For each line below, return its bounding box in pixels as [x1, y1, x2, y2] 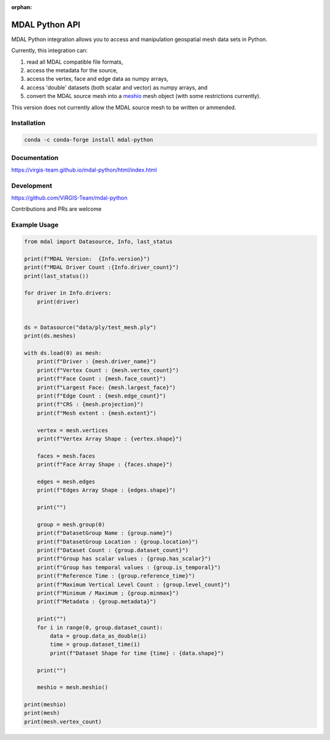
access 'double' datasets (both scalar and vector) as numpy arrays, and [26, 83, 208, 91]
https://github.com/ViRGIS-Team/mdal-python [11, 194, 128, 202]
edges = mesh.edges [37, 478, 96, 485]
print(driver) [37, 298, 79, 305]
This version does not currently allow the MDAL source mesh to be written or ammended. [11, 104, 237, 111]
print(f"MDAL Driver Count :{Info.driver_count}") [24, 264, 180, 271]
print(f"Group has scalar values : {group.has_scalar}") [37, 555, 211, 562]
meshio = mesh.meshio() [37, 684, 108, 691]
